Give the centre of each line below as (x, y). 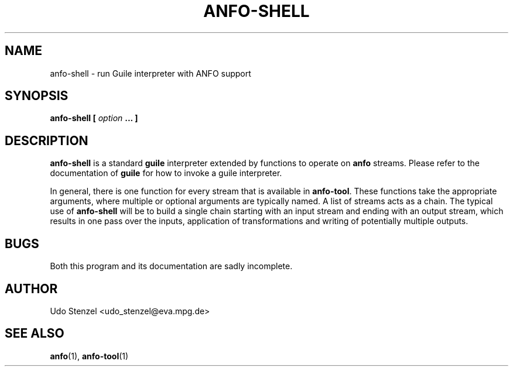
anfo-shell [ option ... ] (94, 118)
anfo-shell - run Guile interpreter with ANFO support (151, 73)
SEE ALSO (35, 334)
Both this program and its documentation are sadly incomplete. (171, 266)
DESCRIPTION (47, 140)
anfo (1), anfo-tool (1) (89, 356)
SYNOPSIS (37, 96)
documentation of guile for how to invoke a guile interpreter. (166, 173)
